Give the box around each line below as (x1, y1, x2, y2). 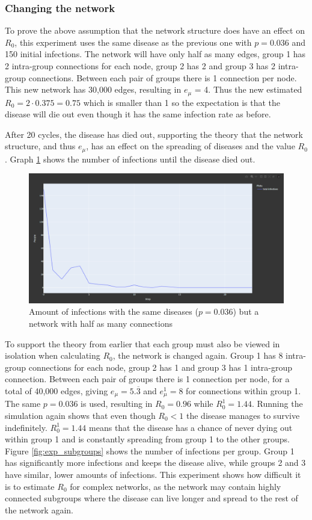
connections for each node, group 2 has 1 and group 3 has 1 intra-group (28, 361, 293, 373)
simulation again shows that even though (5, 409, 156, 421)
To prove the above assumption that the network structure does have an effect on (5, 24, 305, 37)
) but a (233, 305, 259, 318)
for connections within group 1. (186, 384, 301, 397)
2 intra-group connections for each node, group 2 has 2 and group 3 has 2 (5, 60, 276, 72)
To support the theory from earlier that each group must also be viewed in (5, 337, 280, 350)
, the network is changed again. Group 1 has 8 (112, 349, 283, 362)
